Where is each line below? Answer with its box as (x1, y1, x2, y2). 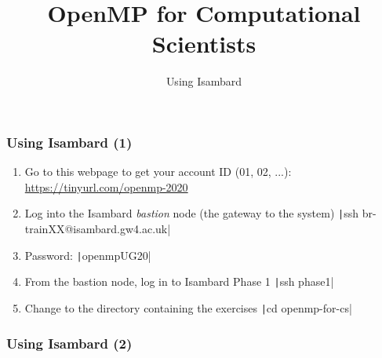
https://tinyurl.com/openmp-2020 (24, 178, 188, 195)
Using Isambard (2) (6, 333, 133, 353)
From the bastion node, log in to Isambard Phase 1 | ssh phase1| (24, 273, 334, 290)
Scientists (151, 27, 256, 60)
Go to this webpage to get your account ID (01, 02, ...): (24, 163, 292, 180)
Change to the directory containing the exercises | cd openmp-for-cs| (24, 299, 352, 316)
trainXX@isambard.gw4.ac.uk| (24, 221, 171, 237)
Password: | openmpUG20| (24, 247, 151, 263)
